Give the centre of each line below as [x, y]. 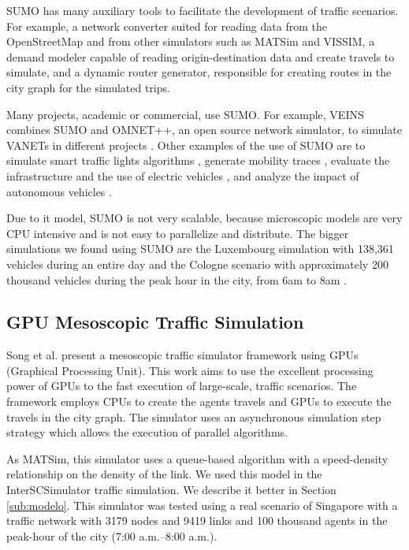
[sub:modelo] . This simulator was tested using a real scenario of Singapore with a [202, 505]
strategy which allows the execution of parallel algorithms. [147, 432]
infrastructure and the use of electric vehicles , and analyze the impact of [183, 175]
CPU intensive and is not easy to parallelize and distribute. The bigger [178, 233]
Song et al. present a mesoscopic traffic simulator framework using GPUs [182, 355]
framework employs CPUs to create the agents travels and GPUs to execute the [199, 401]
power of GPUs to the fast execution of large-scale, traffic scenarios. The [182, 386]
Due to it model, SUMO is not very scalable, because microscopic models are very [204, 218]
